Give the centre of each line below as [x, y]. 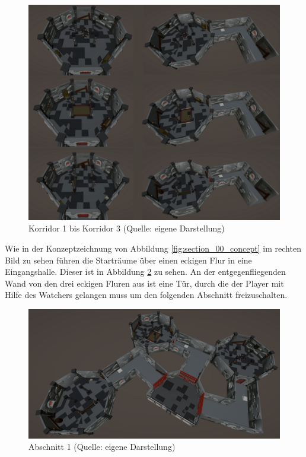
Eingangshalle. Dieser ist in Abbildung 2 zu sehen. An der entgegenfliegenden [145, 272]
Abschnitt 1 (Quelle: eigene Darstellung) [102, 447]
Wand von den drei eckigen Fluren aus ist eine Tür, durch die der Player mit [144, 283]
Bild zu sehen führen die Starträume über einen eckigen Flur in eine [128, 260]
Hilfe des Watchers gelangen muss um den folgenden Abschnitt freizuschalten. [146, 295]
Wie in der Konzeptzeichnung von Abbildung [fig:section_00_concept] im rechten [153, 248]
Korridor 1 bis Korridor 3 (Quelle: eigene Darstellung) [127, 228]
